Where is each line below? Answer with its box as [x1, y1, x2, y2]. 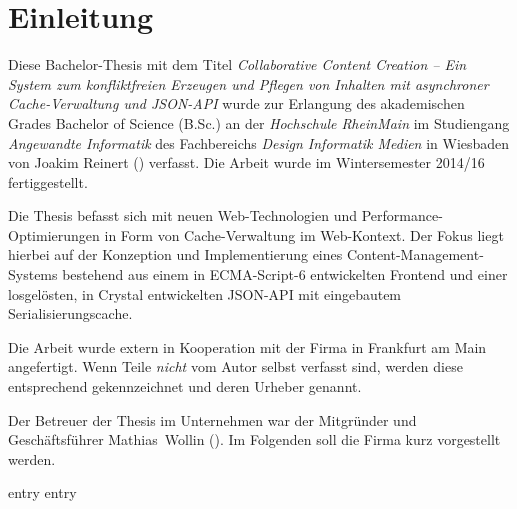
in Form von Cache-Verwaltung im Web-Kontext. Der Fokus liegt [104, 224, 504, 245]
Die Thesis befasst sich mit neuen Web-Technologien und [8, 205, 358, 226]
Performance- [361, 205, 443, 226]
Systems [8, 264, 58, 285]
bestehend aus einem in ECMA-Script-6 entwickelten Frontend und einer [62, 264, 508, 285]
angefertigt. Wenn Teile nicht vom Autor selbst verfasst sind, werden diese [8, 356, 463, 377]
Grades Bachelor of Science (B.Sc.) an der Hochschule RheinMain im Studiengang [8, 112, 510, 133]
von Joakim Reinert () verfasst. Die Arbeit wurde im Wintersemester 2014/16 [8, 152, 485, 173]
